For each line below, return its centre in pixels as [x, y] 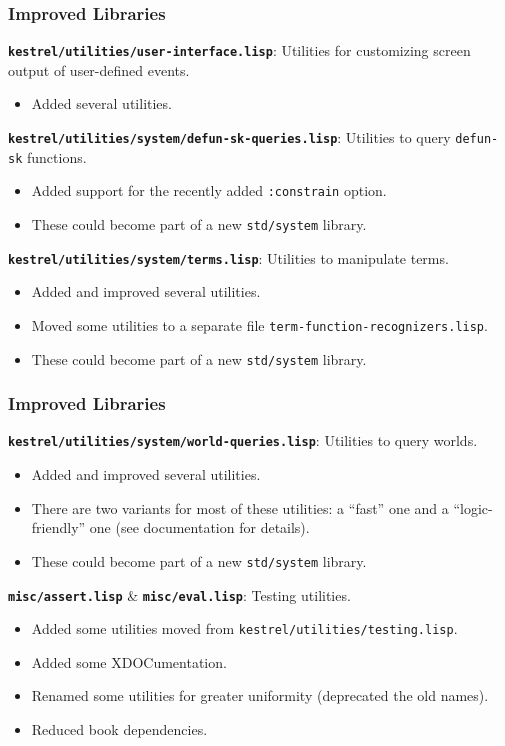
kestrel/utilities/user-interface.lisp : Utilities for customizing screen [239, 50]
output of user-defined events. [99, 69]
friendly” [58, 527]
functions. [56, 156]
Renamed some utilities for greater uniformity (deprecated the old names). [260, 695]
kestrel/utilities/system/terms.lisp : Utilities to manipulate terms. [228, 257]
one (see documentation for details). [199, 527]
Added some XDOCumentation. [129, 661]
